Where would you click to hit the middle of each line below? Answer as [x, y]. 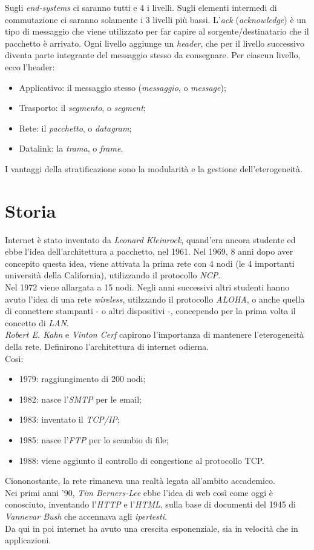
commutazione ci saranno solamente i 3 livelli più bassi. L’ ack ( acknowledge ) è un [155, 19]
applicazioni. [28, 540]
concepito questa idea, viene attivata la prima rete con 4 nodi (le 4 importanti [150, 263]
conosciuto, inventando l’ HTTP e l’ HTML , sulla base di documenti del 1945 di [150, 504]
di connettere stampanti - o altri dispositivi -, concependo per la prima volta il [150, 311]
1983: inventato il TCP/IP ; [69, 419]
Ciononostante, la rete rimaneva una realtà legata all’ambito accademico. [140, 481]
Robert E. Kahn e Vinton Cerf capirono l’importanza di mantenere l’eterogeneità [155, 334]
